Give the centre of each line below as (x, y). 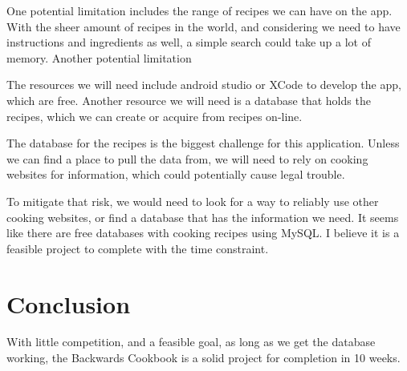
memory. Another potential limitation (99, 57)
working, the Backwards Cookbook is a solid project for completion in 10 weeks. (203, 358)
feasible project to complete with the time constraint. (138, 248)
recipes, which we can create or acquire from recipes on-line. (155, 116)
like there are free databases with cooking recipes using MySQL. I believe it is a (203, 233)
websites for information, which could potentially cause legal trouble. (176, 174)
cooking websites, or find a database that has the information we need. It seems (203, 217)
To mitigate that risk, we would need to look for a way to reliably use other (193, 201)
